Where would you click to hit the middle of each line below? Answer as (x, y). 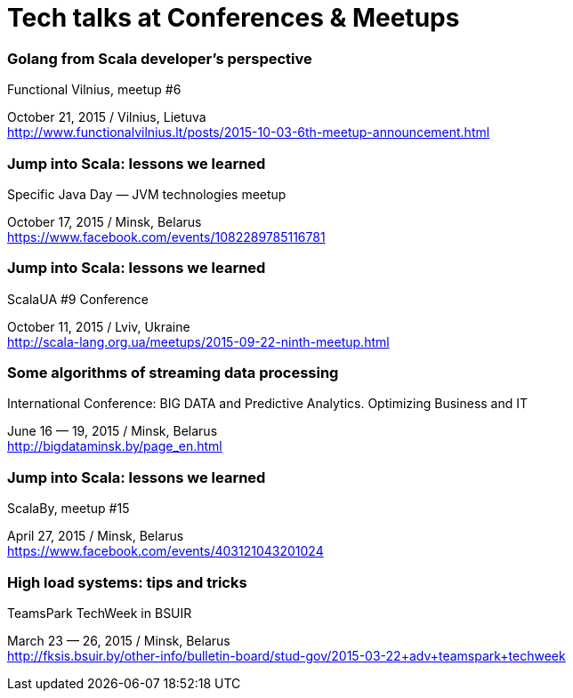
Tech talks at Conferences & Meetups (234, 18)
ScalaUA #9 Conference (78, 299)
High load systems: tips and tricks (127, 582)
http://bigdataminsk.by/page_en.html (115, 446)
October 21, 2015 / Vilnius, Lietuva (107, 117)
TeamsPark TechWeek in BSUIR (100, 613)
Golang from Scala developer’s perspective (160, 58)
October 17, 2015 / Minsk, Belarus (105, 221)
